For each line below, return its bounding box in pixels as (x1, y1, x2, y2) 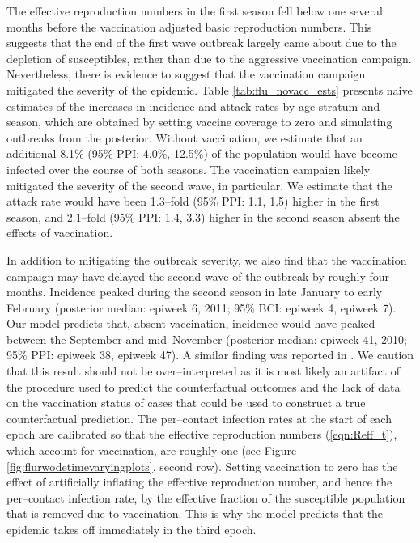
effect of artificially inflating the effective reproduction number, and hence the (6, 473, 392, 490)
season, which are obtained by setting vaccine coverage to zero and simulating (6, 113, 392, 130)
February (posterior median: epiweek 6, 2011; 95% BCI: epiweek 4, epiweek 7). (6, 299, 397, 316)
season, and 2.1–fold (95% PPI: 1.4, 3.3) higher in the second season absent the (6, 208, 400, 225)
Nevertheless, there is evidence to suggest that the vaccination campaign (6, 66, 366, 83)
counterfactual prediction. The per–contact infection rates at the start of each (6, 409, 392, 426)
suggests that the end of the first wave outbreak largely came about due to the (6, 34, 397, 51)
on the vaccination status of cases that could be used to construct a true (6, 394, 366, 411)
